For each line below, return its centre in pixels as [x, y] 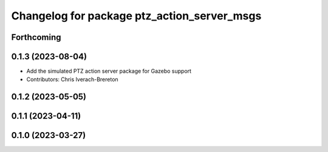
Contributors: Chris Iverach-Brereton [72, 79]
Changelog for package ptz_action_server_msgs [136, 16]
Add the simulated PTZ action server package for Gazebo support [109, 71]
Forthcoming [36, 37]
